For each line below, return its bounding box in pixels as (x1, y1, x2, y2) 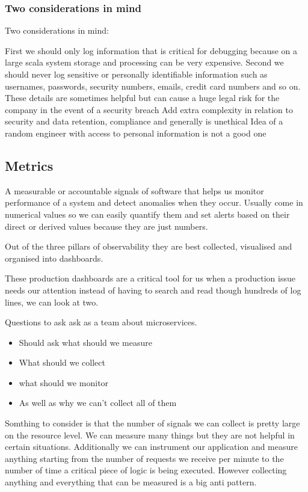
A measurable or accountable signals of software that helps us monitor (5, 184, 264, 197)
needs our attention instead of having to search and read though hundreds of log (5, 283, 301, 296)
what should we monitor (19, 376, 109, 389)
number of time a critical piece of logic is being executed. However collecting (5, 464, 287, 476)
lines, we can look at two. (5, 295, 99, 308)
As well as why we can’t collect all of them (19, 396, 177, 409)
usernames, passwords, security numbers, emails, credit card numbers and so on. (5, 79, 301, 92)
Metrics (5, 156, 54, 174)
